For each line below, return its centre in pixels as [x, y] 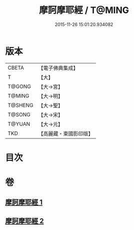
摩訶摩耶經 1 [24, 202]
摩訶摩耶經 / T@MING [84, 10]
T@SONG [19, 114]
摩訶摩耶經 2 [24, 221]
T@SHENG [20, 105]
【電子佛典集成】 [58, 68]
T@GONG [19, 86]
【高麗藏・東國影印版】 [66, 133]
